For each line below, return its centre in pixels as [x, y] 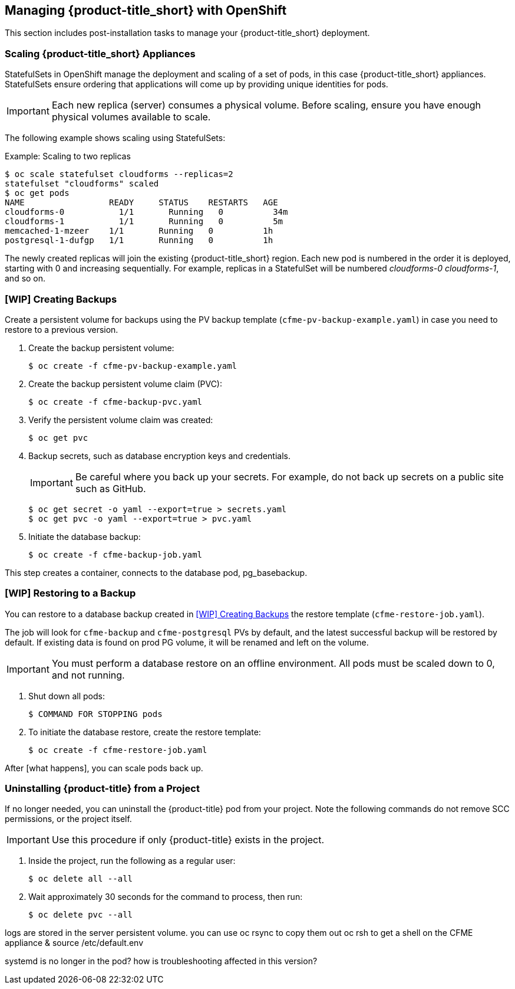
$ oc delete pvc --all [81, 915]
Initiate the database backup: [85, 536]
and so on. [25, 279]
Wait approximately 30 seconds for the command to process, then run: [166, 897]
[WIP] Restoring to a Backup [70, 593]
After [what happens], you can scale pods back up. [104, 768]
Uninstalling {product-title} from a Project [102, 789]
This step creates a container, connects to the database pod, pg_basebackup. [156, 572]
